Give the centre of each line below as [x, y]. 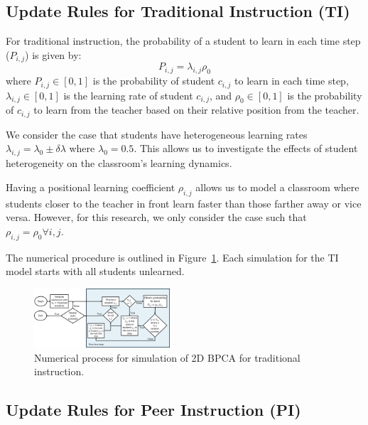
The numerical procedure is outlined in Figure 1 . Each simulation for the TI [172, 257]
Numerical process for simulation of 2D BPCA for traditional [167, 357]
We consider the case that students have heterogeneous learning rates [157, 134]
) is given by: [53, 54]
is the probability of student [154, 81]
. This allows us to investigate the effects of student [246, 148]
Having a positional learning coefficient [91, 187]
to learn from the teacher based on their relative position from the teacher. [196, 110]
